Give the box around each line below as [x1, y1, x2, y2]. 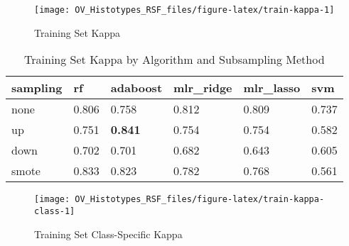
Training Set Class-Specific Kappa [34, 226, 183, 241]
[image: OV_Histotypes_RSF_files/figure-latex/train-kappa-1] [34, 5, 335, 15]
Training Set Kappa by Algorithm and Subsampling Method [24, 51, 325, 68]
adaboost [110, 79, 163, 96]
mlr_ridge [173, 79, 232, 96]
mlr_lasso [243, 79, 301, 96]
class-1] [34, 206, 75, 216]
